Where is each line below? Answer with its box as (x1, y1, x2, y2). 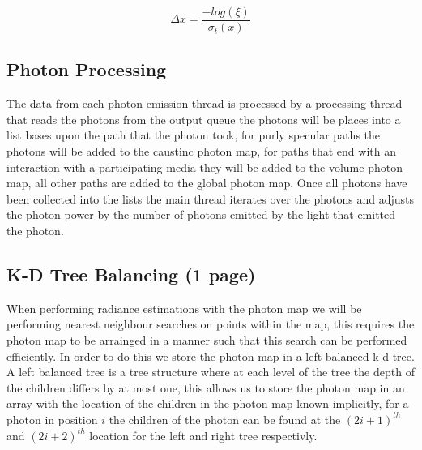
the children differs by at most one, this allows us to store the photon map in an (6, 379, 405, 396)
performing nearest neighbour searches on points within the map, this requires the (6, 315, 415, 332)
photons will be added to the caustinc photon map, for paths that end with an (6, 143, 396, 160)
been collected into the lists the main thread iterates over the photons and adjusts (6, 190, 415, 207)
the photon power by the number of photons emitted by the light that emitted (6, 206, 396, 223)
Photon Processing (6, 57, 167, 82)
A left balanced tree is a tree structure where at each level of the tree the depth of (6, 363, 415, 380)
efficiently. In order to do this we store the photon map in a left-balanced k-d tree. (6, 347, 415, 364)
